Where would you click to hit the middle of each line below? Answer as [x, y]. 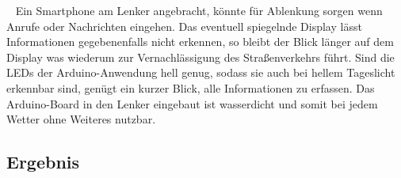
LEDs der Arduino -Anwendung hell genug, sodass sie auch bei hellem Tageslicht [201, 72]
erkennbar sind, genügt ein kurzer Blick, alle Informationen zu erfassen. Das [191, 87]
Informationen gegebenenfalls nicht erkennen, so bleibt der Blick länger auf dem [200, 42]
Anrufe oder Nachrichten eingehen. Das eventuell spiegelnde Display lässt [184, 26]
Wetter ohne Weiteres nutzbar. [81, 119]
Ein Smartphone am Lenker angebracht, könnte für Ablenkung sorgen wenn [199, 10]
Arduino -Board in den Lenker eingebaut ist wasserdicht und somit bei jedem [192, 103]
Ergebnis [43, 162]
